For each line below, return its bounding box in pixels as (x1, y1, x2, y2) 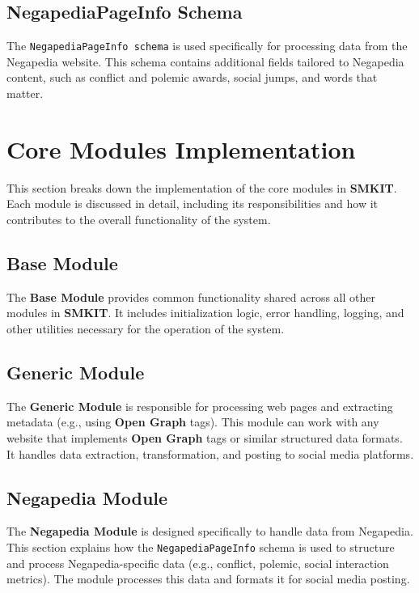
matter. (6, 85, 44, 102)
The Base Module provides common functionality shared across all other (6, 288, 375, 305)
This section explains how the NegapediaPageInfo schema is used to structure (6, 538, 395, 555)
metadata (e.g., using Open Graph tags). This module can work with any (6, 413, 379, 430)
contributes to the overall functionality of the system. (6, 210, 271, 227)
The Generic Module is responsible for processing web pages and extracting (6, 397, 393, 414)
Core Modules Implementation (6, 132, 356, 165)
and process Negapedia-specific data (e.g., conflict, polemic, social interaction (6, 554, 389, 571)
